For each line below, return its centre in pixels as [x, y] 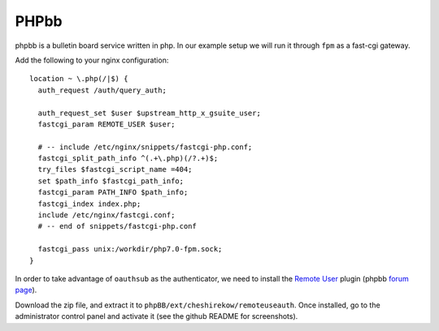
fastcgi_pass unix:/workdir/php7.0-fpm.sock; [130, 249]
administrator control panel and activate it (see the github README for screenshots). [156, 316]
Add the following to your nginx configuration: [92, 60]
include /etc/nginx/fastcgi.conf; [106, 215]
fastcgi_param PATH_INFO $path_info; [113, 192]
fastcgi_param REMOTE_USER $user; [106, 124]
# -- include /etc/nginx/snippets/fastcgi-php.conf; [145, 147]
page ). [26, 290]
